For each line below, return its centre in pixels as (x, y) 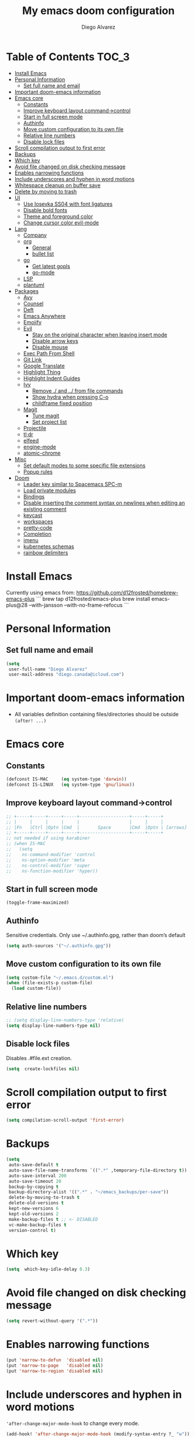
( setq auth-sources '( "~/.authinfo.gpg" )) (59, 946)
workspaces (38, 521)
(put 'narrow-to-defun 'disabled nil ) (55, 1360)
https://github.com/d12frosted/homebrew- (127, 592)
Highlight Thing (42, 372)
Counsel (33, 304)
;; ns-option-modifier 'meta (45, 860)
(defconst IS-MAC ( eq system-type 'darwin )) (66, 779)
